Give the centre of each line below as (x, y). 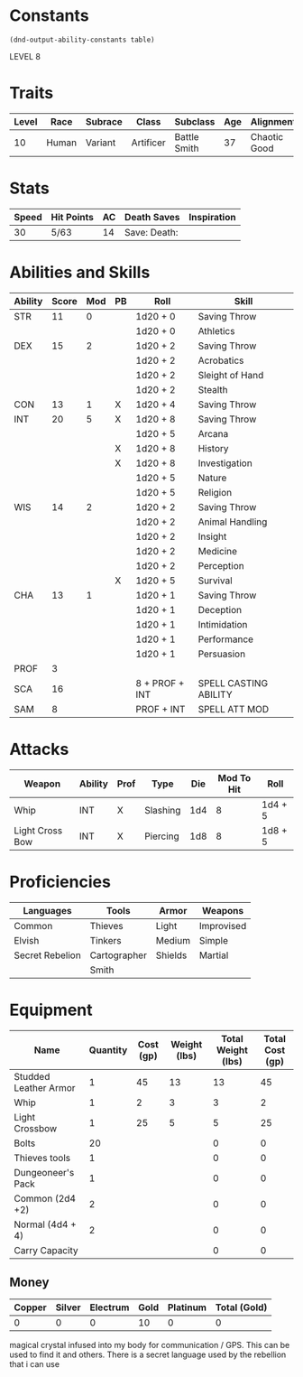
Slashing (162, 810)
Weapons (223, 910)
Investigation (225, 463)
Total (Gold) (241, 1307)
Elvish (27, 940)
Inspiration (212, 217)
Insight (212, 536)
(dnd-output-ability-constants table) (82, 40)
